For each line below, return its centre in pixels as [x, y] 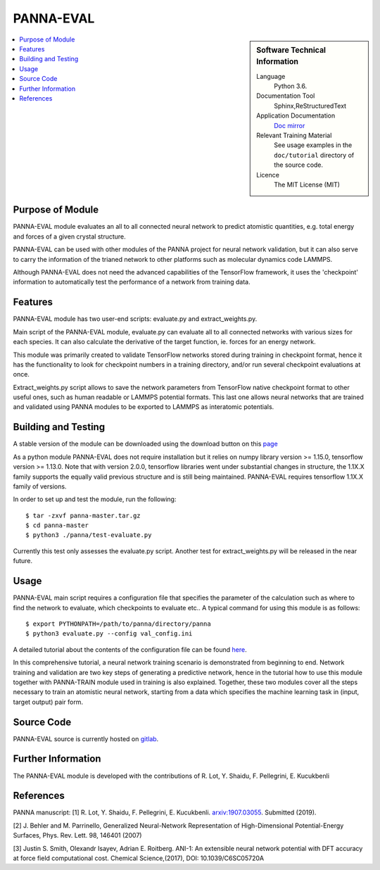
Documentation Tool [286, 96]
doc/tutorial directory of [314, 155]
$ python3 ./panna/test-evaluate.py [89, 535]
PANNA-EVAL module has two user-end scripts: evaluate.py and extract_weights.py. [135, 319]
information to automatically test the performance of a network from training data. [132, 282]
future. [23, 561]
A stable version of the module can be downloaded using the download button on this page [145, 444]
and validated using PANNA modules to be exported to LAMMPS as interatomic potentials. [144, 407]
